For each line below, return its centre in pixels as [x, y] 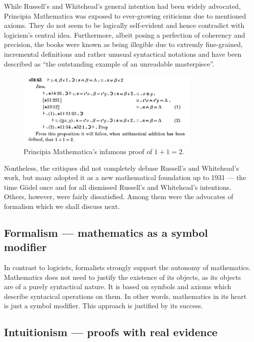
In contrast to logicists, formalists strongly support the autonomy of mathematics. [127, 267]
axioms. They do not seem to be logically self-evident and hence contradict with [124, 25]
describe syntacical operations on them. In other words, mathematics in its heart [125, 296]
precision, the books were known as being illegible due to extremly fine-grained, [123, 44]
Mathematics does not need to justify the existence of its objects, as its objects [123, 277]
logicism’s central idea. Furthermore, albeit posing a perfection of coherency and [125, 34]
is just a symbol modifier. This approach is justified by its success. [103, 306]
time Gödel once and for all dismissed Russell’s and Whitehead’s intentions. [118, 187]
